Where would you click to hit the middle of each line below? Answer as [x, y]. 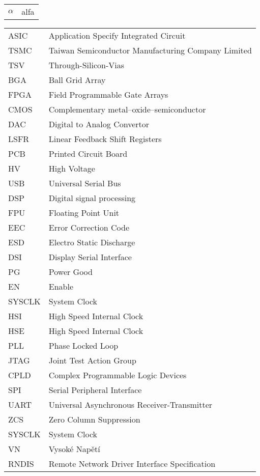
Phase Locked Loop [83, 345]
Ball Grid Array [77, 80]
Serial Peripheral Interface [95, 390]
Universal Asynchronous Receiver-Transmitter [131, 404]
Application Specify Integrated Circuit [117, 35]
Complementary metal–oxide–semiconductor [127, 109]
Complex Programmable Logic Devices [118, 375]
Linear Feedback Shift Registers [105, 139]
